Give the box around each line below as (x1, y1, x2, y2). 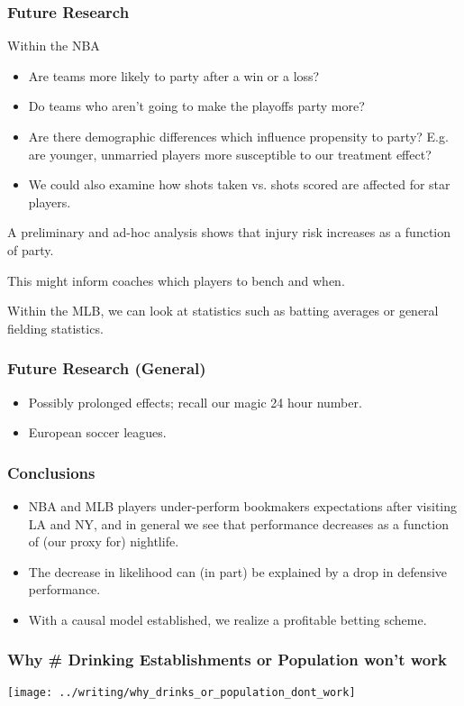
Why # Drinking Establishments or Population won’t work (7, 648, 447, 671)
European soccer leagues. (28, 423, 167, 442)
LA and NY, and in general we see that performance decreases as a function (28, 514, 449, 533)
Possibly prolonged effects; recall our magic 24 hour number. (28, 392, 362, 411)
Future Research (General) (7, 357, 206, 380)
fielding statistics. (7, 318, 104, 337)
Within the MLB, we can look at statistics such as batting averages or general (7, 301, 439, 320)
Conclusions (7, 461, 96, 483)
